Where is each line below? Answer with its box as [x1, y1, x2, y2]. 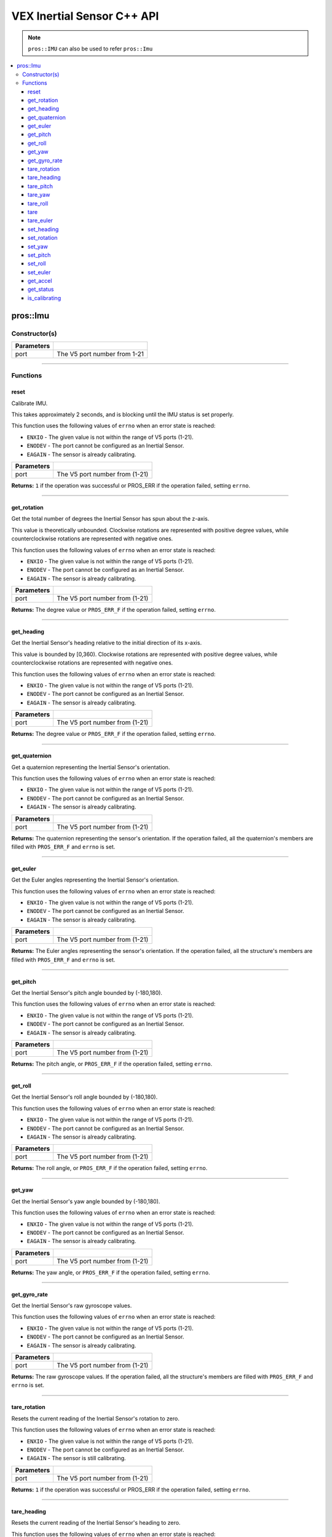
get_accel [28, 277, 52, 285]
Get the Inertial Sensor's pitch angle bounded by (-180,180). [11, 989, 163, 997]
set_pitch [28, 251, 51, 258]
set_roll [28, 260, 46, 267]
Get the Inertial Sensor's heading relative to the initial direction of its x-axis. [11, 639, 202, 647]
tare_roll [28, 200, 49, 207]
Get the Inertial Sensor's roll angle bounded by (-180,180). [11, 1093, 158, 1100]
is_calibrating [28, 294, 61, 301]
